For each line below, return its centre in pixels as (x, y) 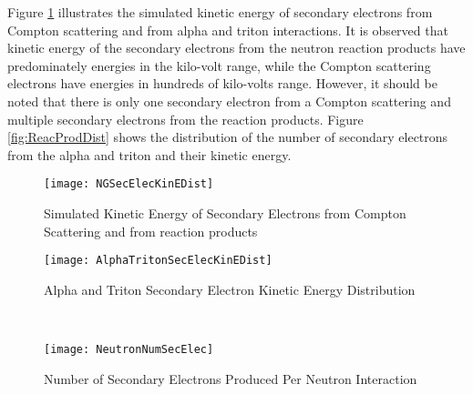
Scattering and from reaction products (151, 231)
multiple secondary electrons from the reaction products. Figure (185, 119)
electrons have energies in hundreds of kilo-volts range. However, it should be (222, 83)
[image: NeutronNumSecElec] (129, 350)
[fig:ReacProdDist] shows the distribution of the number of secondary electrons (228, 137)
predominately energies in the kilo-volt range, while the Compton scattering (219, 65)
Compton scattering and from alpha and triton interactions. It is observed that (228, 30)
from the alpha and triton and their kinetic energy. (149, 154)
